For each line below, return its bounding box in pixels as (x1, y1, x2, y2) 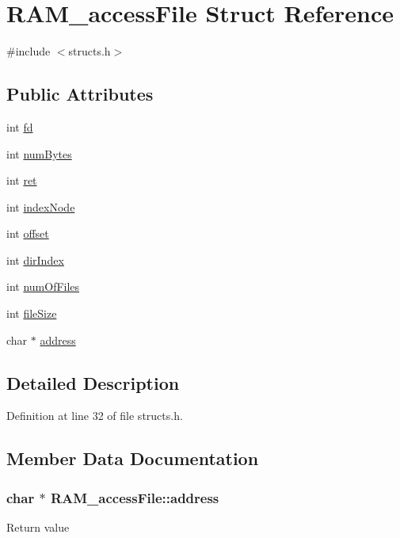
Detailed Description (6, 370, 180, 395)
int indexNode (6, 198, 75, 215)
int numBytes (6, 145, 72, 162)
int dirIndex (6, 251, 64, 268)
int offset (6, 225, 49, 242)
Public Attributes (6, 82, 154, 106)
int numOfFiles (6, 278, 80, 295)
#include (6, 43, 51, 59)
